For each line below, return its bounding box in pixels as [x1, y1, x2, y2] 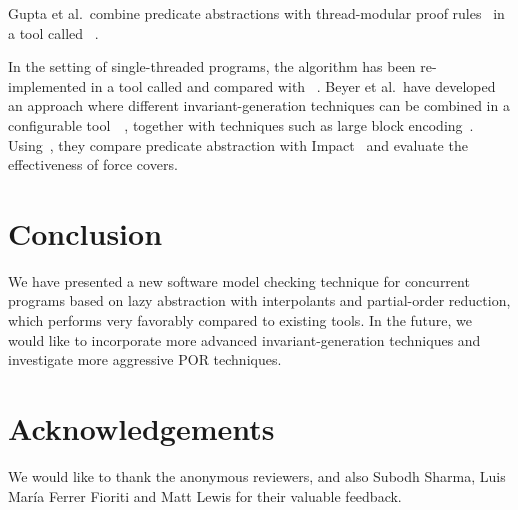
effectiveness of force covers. [8, 154, 178, 175]
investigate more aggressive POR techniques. [8, 349, 282, 370]
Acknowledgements [8, 408, 275, 449]
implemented [8, 75, 87, 96]
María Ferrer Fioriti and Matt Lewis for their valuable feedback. [8, 485, 402, 506]
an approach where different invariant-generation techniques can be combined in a [8, 95, 510, 116]
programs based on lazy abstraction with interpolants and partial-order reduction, [8, 290, 511, 311]
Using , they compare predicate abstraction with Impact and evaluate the [8, 134, 468, 155]
